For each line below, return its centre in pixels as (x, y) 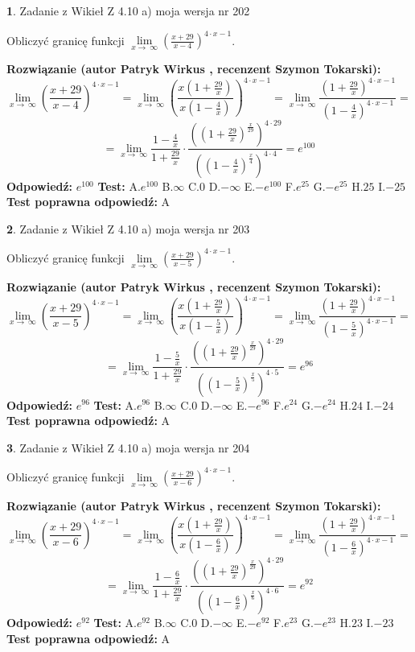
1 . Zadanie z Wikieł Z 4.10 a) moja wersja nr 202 (128, 10)
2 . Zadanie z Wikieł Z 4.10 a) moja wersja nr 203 (128, 228)
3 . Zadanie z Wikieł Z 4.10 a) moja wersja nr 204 (128, 447)
